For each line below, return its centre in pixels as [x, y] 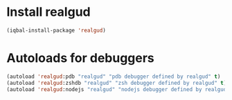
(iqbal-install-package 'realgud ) [56, 30]
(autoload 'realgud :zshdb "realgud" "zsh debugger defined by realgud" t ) [117, 83]
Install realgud [48, 12]
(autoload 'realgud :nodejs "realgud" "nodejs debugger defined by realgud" [118, 89]
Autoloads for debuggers [81, 58]
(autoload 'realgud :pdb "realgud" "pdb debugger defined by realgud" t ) [114, 77]
